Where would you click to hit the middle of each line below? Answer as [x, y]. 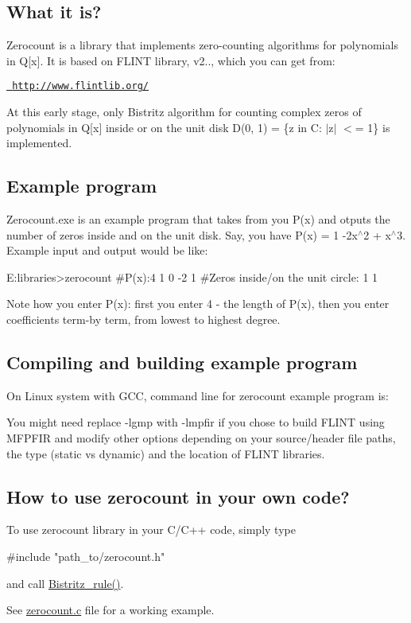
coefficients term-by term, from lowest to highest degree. [143, 319]
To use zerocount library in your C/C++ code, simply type [151, 530]
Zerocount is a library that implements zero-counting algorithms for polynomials [202, 45]
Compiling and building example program [182, 362]
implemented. [39, 143]
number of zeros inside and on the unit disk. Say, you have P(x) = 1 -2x [182, 234]
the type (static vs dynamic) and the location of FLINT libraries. [166, 453]
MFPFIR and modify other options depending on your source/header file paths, [201, 437]
